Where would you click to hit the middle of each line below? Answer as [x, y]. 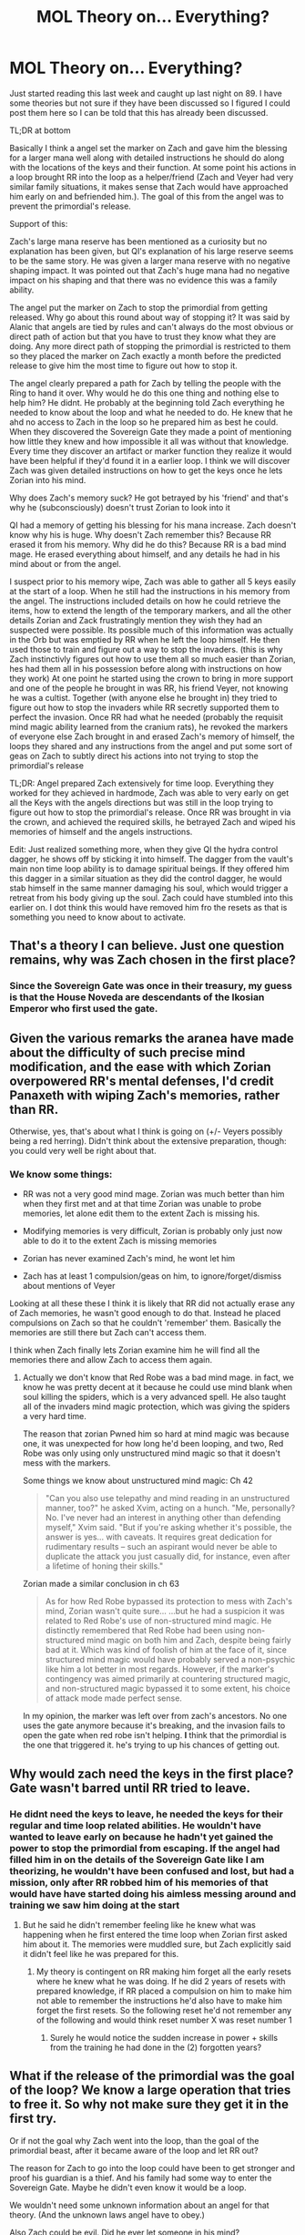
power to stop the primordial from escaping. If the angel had [145, 1848]
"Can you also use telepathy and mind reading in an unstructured [167, 1499]
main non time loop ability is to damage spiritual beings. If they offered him [149, 869]
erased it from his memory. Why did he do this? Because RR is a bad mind [148, 544]
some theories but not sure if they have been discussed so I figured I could [150, 103]
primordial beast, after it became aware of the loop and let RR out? [134, 2150]
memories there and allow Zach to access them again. [111, 1360]
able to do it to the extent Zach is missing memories [119, 1241]
